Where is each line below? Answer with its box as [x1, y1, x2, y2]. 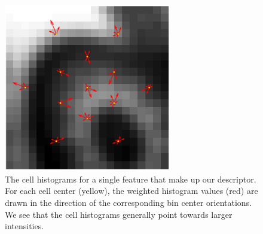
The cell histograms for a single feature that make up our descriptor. [5, 172, 256, 185]
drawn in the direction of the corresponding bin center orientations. [5, 196, 252, 208]
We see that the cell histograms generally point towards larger [5, 208, 233, 220]
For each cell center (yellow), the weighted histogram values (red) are [5, 184, 258, 197]
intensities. [5, 220, 44, 232]
